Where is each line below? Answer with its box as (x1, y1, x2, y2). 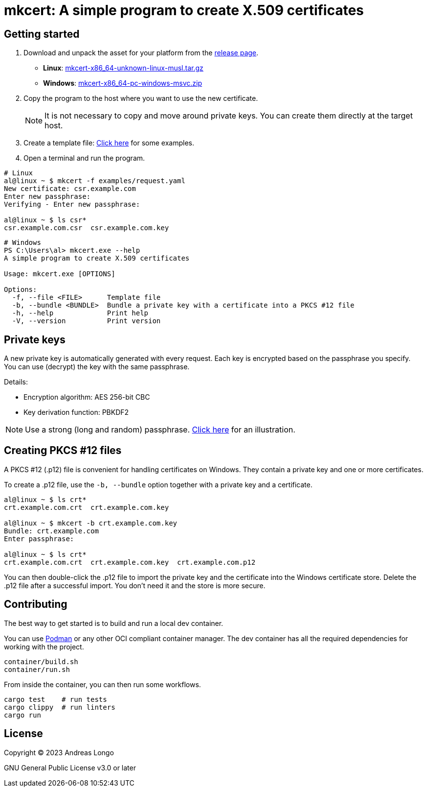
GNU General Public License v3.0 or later (4, 763, 136, 772)
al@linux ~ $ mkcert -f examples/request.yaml (4, 177, 185, 185)
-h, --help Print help (12, 309, 149, 317)
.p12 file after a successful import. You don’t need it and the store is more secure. (4, 581, 266, 590)
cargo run (4, 711, 41, 719)
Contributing (4, 598, 67, 611)
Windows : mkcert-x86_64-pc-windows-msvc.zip (43, 79, 202, 88)
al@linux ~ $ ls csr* (4, 216, 87, 224)
